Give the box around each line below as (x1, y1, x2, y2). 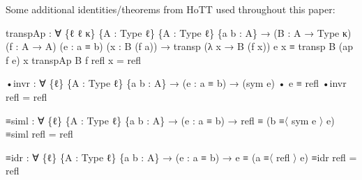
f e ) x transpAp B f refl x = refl (6, 52, 142, 67)
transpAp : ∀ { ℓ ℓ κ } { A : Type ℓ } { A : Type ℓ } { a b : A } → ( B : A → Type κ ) (6, 25, 352, 40)
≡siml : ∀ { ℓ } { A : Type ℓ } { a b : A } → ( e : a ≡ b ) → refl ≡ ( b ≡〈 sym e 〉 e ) (6, 113, 335, 127)
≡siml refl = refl (6, 126, 73, 141)
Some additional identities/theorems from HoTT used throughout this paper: (6, 2, 335, 16)
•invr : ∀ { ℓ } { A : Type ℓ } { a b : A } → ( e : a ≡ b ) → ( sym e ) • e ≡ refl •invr (6, 76, 347, 90)
